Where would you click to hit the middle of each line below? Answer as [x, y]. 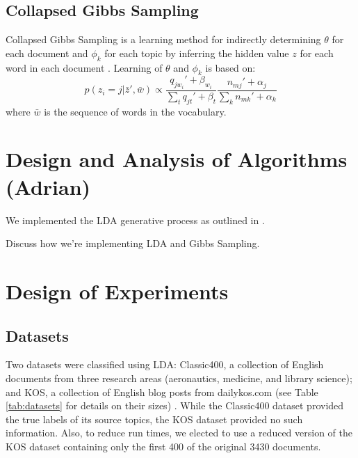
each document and [47, 53]
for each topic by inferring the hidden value [197, 53]
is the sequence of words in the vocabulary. [135, 111]
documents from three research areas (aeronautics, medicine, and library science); [179, 378]
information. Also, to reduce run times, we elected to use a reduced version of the [179, 433]
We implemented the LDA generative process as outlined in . [135, 220]
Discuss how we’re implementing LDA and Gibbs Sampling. [133, 243]
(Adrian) [48, 186]
